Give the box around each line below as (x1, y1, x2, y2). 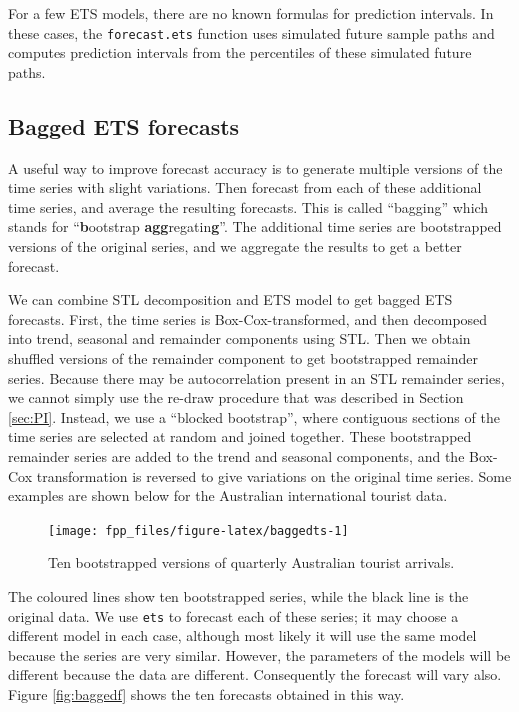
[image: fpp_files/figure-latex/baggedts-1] (48, 523, 349, 538)
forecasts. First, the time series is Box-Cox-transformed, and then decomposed (8, 308, 488, 329)
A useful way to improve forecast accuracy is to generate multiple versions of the (8, 157, 503, 178)
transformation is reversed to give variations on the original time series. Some (36, 465, 512, 486)
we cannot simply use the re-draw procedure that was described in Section (8, 387, 464, 408)
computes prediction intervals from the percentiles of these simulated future (8, 42, 472, 63)
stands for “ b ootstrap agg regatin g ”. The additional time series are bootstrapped (8, 216, 502, 237)
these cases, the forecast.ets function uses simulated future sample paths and (8, 22, 495, 43)
